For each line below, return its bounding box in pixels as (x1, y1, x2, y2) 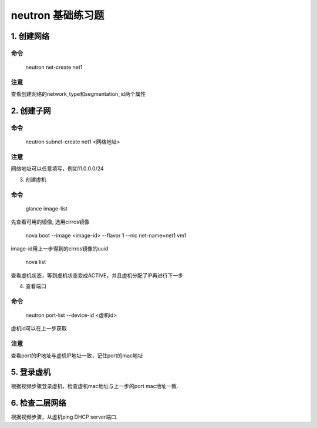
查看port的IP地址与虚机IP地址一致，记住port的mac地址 (11, 352, 143, 359)
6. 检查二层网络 (11, 398, 67, 408)
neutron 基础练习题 (11, 9, 104, 22)
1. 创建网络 (11, 31, 50, 41)
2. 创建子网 (11, 106, 51, 116)
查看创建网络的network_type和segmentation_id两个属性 (11, 91, 146, 98)
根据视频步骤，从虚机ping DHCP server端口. (11, 413, 118, 420)
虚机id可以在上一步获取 (11, 325, 67, 332)
